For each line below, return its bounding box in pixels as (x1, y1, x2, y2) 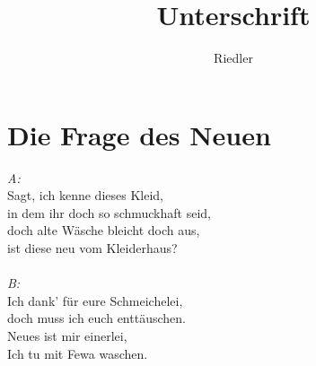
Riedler (214, 48, 253, 67)
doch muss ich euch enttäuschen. (7, 309, 186, 327)
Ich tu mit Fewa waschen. (7, 344, 148, 362)
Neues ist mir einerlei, (7, 327, 127, 344)
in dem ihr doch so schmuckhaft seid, (7, 203, 211, 222)
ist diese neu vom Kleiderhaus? (7, 239, 178, 257)
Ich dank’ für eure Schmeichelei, (7, 291, 183, 309)
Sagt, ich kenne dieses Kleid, (7, 186, 163, 205)
